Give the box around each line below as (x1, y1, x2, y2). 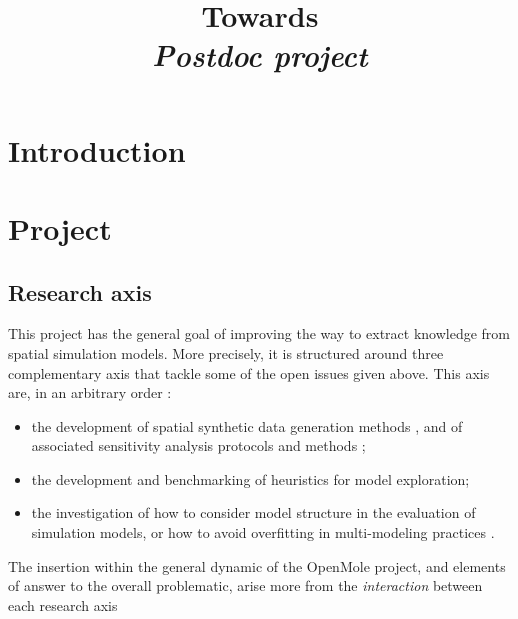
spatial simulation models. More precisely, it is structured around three (8, 342, 444, 363)
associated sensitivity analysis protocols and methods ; (31, 435, 366, 456)
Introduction (8, 129, 186, 170)
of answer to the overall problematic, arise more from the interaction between (8, 575, 483, 596)
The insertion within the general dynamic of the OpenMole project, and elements (8, 555, 506, 576)
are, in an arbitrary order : (8, 382, 172, 403)
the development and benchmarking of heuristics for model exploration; (31, 468, 470, 489)
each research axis (8, 594, 118, 615)
